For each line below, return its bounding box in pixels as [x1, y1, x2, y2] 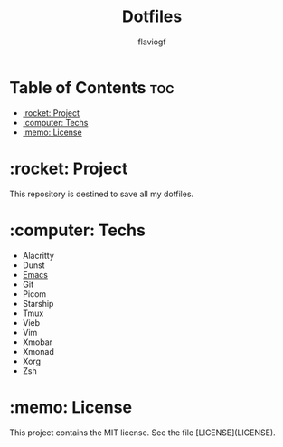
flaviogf [137, 36, 166, 47]
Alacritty [22, 250, 54, 261]
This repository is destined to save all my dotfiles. [9, 188, 194, 199]
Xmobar [22, 337, 52, 347]
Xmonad [22, 346, 54, 357]
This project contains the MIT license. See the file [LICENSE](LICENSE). [9, 427, 276, 438]
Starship [22, 298, 54, 309]
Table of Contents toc [9, 77, 175, 98]
